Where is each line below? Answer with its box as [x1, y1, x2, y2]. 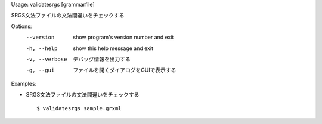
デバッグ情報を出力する [73, 55, 131, 63]
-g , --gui [26, 67, 55, 74]
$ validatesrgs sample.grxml [36, 105, 122, 111]
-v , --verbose [26, 55, 67, 63]
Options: [11, 23, 32, 30]
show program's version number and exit [73, 33, 174, 41]
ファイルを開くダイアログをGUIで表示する [73, 66, 177, 74]
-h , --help [26, 45, 58, 52]
